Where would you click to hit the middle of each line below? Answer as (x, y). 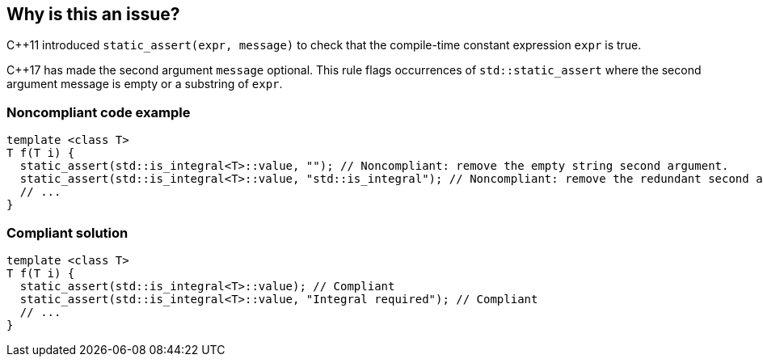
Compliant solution (67, 232)
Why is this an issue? (93, 14)
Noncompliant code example (99, 112)
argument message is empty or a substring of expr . (145, 84)
